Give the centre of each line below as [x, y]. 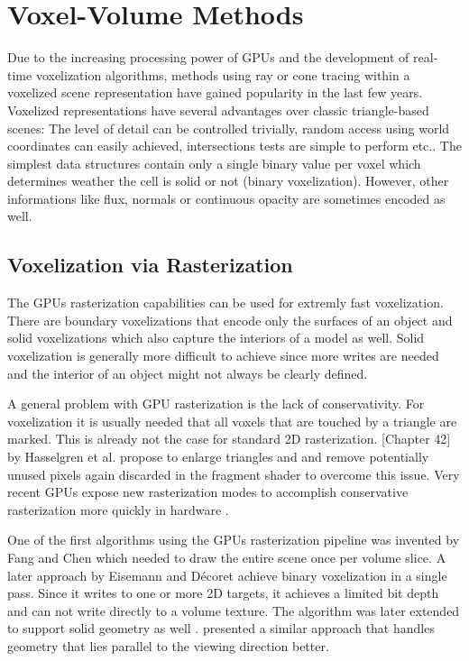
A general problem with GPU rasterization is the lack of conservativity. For [216, 404]
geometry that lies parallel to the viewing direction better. [168, 645]
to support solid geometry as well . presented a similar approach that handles [221, 628]
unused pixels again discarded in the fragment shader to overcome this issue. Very [234, 474]
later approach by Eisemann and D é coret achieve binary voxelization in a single [227, 575]
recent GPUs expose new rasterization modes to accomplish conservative [208, 492]
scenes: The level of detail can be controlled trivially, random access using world [229, 128]
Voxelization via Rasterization [150, 265]
